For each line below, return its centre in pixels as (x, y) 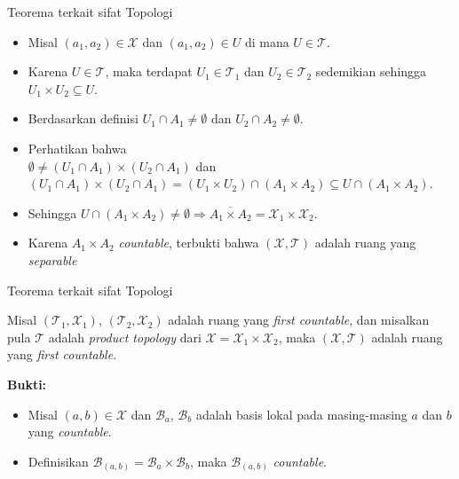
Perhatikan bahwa (77, 148)
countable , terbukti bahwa (189, 243)
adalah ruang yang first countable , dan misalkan (299, 320)
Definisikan (58, 461)
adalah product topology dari (125, 337)
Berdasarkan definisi (83, 118)
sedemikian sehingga (371, 71)
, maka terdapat (149, 71)
